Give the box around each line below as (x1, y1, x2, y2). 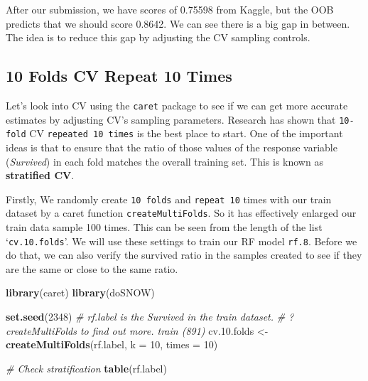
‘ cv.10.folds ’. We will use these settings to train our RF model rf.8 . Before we (6, 233, 357, 248)
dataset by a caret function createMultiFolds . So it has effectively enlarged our (6, 205, 357, 220)
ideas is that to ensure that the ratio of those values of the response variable (6, 139, 337, 154)
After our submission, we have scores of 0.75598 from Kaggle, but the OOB (6, 2, 334, 16)
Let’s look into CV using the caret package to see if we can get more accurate (6, 97, 348, 112)
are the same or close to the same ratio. (6, 261, 178, 276)
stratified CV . (6, 168, 75, 183)
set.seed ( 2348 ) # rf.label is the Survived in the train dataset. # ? (6, 309, 294, 324)
